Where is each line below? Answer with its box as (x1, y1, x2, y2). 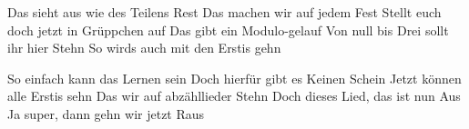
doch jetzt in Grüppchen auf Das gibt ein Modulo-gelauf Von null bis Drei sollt (7, 20, 449, 39)
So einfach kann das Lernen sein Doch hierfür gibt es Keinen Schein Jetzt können (7, 68, 462, 87)
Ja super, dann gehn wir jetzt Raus (7, 104, 205, 123)
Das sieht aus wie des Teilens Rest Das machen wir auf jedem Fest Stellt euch (7, 3, 442, 21)
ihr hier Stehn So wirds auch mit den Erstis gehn (7, 38, 281, 57)
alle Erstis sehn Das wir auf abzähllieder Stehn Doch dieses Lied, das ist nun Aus (7, 86, 461, 105)
